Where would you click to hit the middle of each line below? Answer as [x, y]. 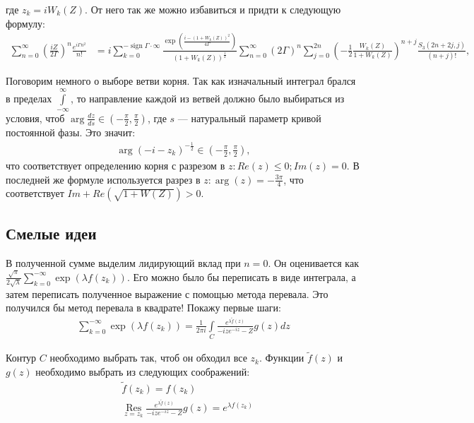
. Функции [282, 358]
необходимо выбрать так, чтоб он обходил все [148, 358]
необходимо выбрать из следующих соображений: [143, 372]
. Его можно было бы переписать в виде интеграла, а [241, 276]
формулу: [25, 23]
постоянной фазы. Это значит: [71, 132]
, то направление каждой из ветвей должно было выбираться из [208, 98]
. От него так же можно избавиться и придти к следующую [213, 9]
